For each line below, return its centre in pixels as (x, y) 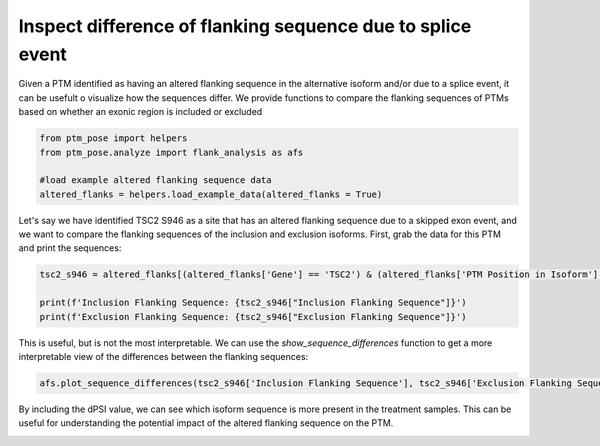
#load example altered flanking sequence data (155, 180)
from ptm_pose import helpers (113, 138)
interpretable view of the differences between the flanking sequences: (163, 356)
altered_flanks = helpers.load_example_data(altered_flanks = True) (211, 194)
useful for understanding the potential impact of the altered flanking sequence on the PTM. (206, 423)
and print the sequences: (70, 248)
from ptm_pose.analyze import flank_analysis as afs (171, 152)
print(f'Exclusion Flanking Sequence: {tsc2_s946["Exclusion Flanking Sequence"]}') (253, 316)
